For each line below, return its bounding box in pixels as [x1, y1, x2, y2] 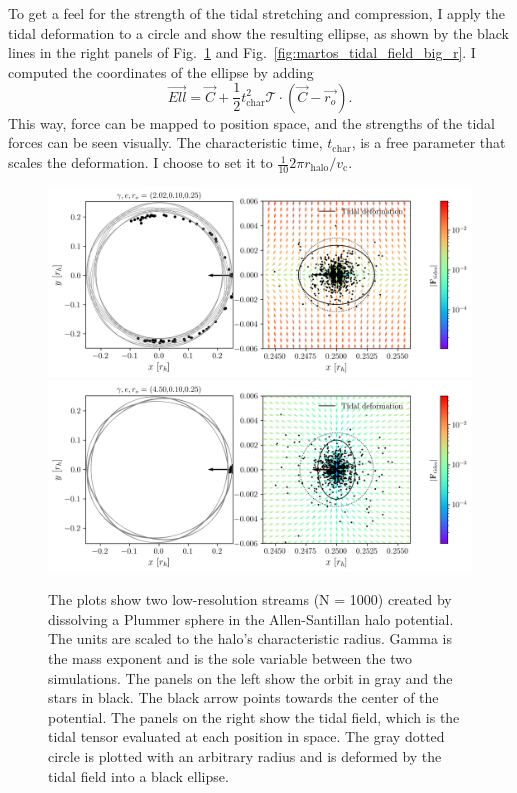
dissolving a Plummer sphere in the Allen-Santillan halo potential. [48, 608, 454, 629]
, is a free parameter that [351, 132, 506, 153]
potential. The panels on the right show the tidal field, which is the [48, 706, 460, 727]
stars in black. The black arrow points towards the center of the [48, 687, 439, 708]
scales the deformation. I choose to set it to [8, 152, 273, 173]
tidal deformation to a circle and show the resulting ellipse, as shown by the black [8, 22, 509, 43]
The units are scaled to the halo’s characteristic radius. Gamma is [48, 628, 452, 649]
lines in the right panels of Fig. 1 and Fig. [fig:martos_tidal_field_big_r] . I [8, 42, 476, 63]
